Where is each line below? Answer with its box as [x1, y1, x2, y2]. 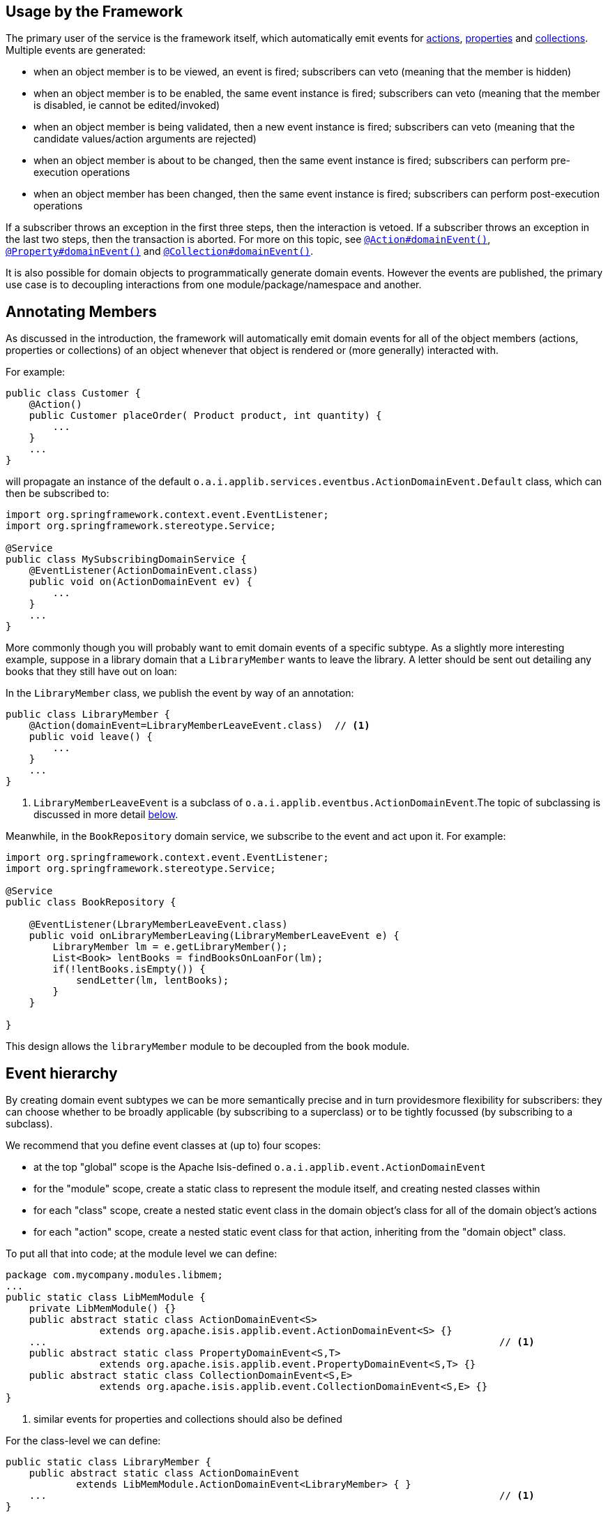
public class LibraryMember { [6, 709, 171, 720]
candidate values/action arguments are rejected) [33, 133, 257, 145]
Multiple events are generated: [6, 44, 146, 57]
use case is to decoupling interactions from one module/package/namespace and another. [6, 279, 422, 291]
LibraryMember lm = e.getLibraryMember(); [52, 941, 288, 953]
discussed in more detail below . [33, 808, 178, 821]
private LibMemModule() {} [29, 1303, 176, 1315]
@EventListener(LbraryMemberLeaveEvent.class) [29, 919, 288, 931]
